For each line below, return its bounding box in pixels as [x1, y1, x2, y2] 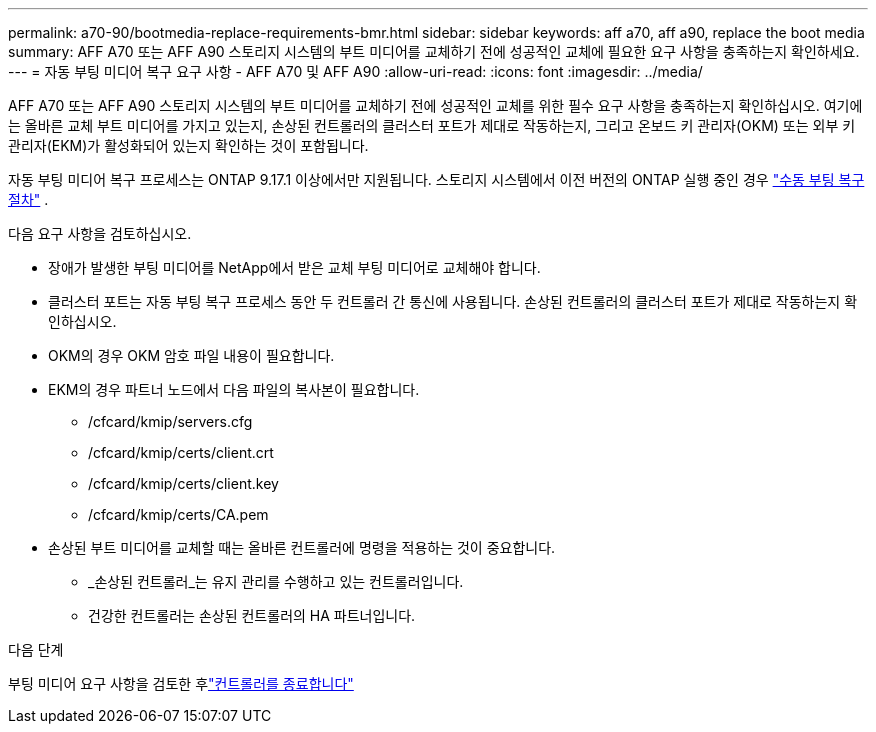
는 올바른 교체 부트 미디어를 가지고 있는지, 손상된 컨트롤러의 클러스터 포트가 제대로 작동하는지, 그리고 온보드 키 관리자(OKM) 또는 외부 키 [8, 117, 856, 134]
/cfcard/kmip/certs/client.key [88, 475, 279, 492]
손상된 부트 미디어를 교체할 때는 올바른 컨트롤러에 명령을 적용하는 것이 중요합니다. [48, 539, 556, 556]
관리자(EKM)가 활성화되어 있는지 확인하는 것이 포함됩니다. [8, 137, 369, 154]
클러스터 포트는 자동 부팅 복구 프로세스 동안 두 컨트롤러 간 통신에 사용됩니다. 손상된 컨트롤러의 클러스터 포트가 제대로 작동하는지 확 [48, 293, 858, 310]
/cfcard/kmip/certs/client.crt [88, 444, 274, 461]
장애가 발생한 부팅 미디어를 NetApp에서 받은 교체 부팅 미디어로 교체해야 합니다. [48, 259, 541, 276]
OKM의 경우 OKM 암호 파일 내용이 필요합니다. [48, 347, 335, 364]
